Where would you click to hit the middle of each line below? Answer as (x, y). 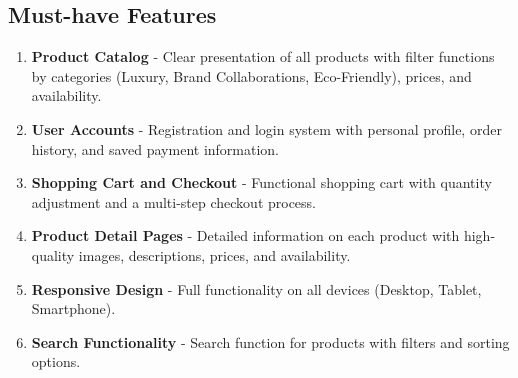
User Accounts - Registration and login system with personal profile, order (266, 128)
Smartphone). (73, 308)
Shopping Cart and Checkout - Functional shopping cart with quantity (261, 182)
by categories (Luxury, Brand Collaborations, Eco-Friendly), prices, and (251, 75)
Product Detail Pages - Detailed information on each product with (245, 235)
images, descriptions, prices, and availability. (214, 254)
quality (53, 254)
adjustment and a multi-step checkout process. (174, 201)
